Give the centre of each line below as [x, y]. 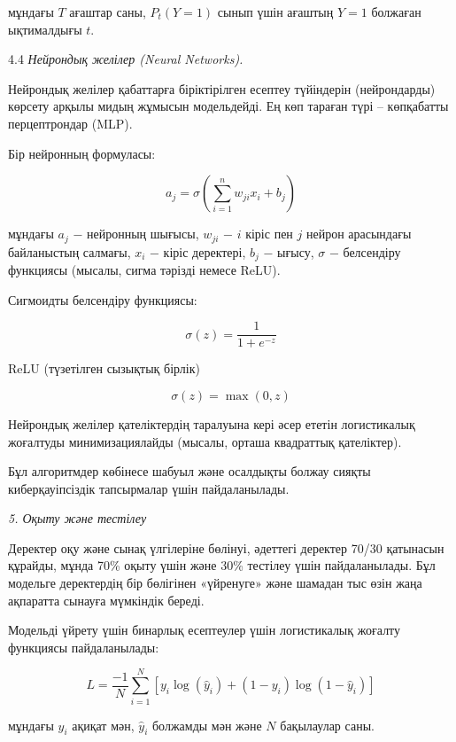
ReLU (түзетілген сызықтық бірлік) [104, 368]
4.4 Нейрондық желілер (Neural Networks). [126, 59]
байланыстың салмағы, [70, 251]
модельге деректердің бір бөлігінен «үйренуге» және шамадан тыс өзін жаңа [215, 583]
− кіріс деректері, [198, 251]
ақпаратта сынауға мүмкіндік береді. [106, 600]
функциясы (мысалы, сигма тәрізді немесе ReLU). [144, 270]
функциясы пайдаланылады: [84, 647]
